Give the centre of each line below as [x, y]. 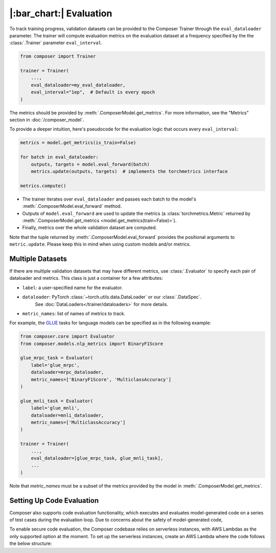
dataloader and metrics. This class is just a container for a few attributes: [86, 278]
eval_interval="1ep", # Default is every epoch [93, 92]
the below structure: [31, 544]
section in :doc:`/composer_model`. [47, 120]
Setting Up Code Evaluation [54, 501]
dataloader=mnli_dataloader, [67, 415]
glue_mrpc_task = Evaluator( [57, 358]
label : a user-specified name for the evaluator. [72, 287]
